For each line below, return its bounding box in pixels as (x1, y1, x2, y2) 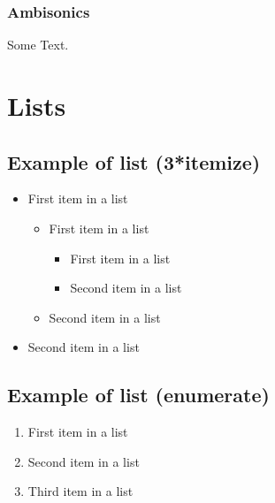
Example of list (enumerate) (7, 381, 270, 408)
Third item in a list (27, 482, 134, 500)
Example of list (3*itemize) (7, 148, 261, 175)
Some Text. (7, 35, 69, 54)
